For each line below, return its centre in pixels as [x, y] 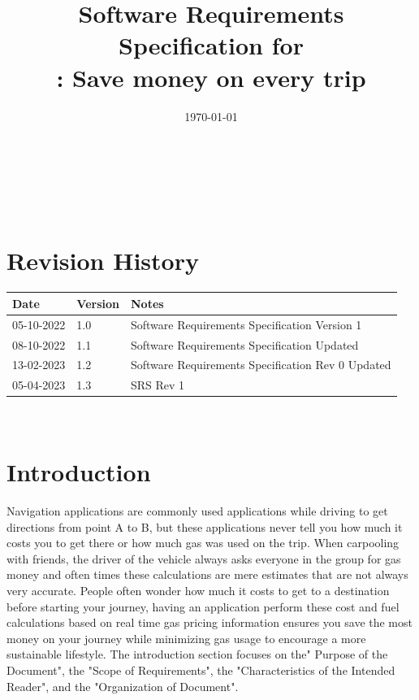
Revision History [103, 261]
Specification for [211, 45]
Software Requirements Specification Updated [244, 344]
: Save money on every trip [211, 77]
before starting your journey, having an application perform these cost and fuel [203, 606]
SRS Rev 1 [158, 385]
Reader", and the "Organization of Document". [123, 686]
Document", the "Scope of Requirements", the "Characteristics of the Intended [201, 670]
